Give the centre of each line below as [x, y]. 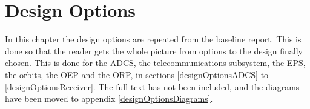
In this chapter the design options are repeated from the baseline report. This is [153, 39]
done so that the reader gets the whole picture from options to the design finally [154, 51]
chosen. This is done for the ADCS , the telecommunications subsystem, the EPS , [155, 63]
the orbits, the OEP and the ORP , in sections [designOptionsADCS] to [137, 74]
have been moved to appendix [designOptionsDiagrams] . [109, 98]
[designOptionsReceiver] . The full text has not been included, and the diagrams [152, 86]
